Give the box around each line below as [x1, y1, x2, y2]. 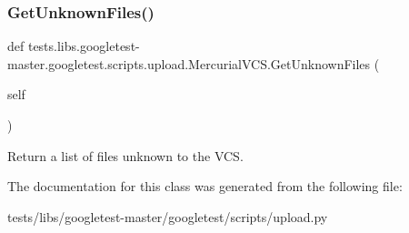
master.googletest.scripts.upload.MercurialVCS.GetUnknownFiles [7, 54, 371, 73]
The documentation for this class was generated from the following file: [7, 177, 403, 196]
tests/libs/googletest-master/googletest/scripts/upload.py [7, 207, 328, 226]
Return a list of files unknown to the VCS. [7, 146, 244, 165]
